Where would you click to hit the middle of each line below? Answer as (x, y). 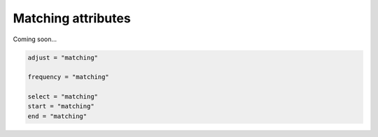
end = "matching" (57, 116)
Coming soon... (35, 39)
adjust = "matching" (63, 57)
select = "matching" (63, 97)
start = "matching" (61, 106)
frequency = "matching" (69, 77)
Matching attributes (72, 18)
